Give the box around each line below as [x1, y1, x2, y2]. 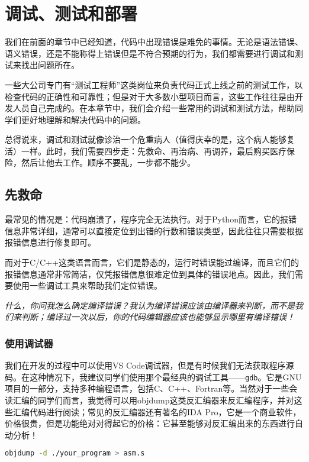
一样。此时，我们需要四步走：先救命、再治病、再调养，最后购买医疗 [21, 144, 287, 157]
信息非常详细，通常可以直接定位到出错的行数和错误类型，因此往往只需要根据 [5, 224, 303, 237]
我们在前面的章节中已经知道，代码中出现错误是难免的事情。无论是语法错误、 [5, 35, 303, 48]
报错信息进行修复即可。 [5, 236, 96, 248]
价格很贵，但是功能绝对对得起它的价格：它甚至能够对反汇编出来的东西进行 [5, 417, 295, 429]
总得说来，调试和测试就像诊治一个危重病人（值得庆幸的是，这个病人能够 [5, 133, 287, 146]
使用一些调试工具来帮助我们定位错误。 [12, 279, 162, 292]
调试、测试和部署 [5, 1, 138, 25]
